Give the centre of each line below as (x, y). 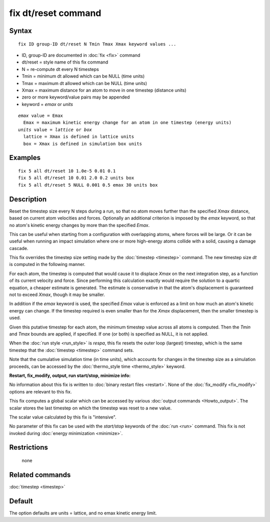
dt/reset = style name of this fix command (65, 62)
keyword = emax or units (47, 104)
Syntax (20, 31)
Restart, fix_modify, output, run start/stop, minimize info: (70, 375)
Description (28, 199)
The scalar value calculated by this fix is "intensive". (63, 417)
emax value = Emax (41, 116)
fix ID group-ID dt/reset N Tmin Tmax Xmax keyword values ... (97, 44)
